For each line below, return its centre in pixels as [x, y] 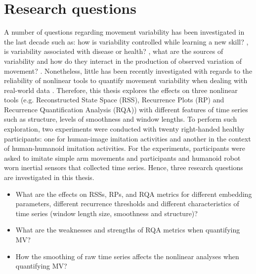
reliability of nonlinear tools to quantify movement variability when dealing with [126, 80]
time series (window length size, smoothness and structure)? [107, 213]
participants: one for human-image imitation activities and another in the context [128, 138]
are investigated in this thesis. [49, 177]
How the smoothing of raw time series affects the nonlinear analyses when [127, 256]
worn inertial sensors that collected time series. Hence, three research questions [124, 167]
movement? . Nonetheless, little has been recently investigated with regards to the [128, 70]
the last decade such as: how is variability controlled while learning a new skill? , [126, 41]
